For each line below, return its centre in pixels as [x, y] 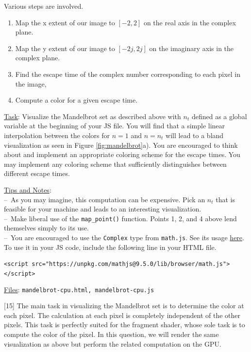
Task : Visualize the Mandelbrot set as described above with [92, 116]
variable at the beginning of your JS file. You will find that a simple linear [115, 126]
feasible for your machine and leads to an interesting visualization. [103, 209]
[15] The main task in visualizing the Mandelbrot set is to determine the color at [124, 306]
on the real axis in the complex [190, 22]
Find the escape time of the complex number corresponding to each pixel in [128, 74]
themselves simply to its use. [46, 228]
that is [226, 199]
